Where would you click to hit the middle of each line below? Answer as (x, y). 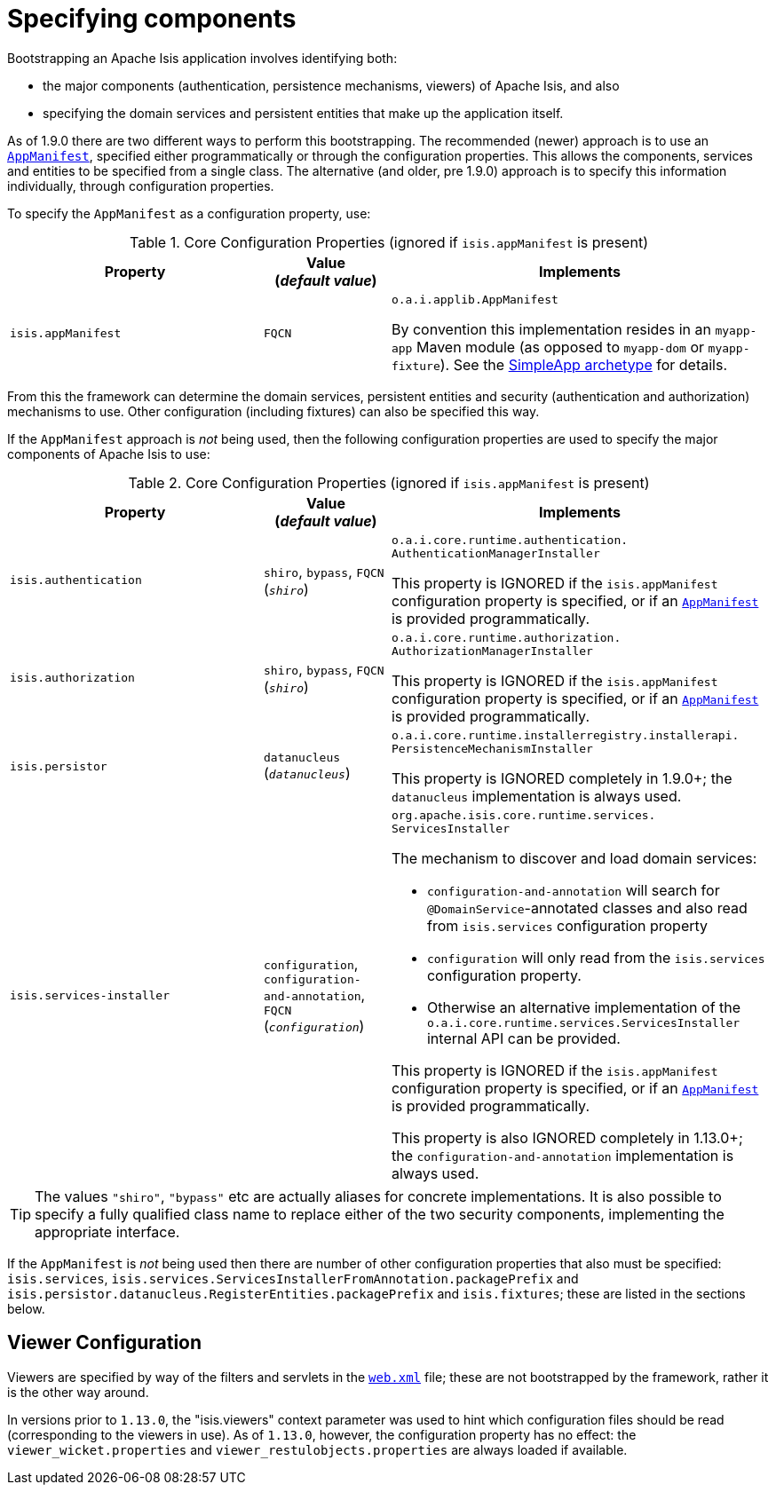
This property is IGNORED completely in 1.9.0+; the (562, 778)
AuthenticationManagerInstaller (495, 553)
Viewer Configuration (105, 1343)
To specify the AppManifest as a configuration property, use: (189, 213)
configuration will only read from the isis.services (596, 957)
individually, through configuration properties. (141, 186)
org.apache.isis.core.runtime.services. (523, 815)
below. (26, 1308)
